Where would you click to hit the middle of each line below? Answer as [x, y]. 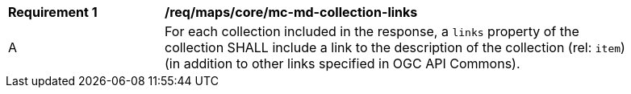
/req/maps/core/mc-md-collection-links [291, 12]
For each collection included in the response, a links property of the [372, 31]
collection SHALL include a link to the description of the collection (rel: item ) [395, 47]
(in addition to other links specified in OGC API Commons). [343, 63]
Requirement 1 [53, 12]
